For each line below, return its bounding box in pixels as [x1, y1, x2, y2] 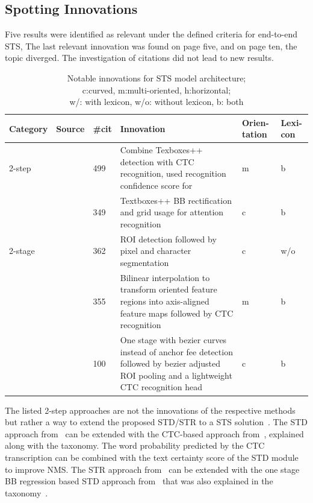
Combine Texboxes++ [120, 144, 203, 156]
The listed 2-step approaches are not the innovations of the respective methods [5, 403, 296, 416]
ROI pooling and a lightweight [120, 369, 232, 381]
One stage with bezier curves [120, 334, 227, 346]
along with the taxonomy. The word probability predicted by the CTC [5, 439, 265, 452]
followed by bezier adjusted [120, 357, 220, 370]
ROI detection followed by [120, 232, 217, 245]
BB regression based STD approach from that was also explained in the [5, 475, 273, 487]
